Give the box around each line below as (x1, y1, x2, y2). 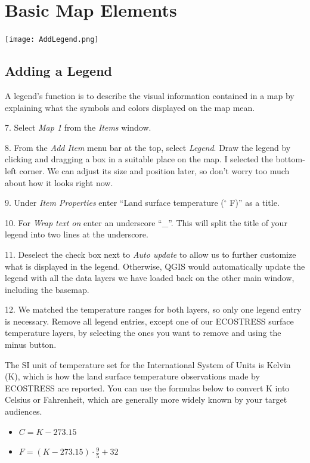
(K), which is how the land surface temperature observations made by (5, 370, 260, 382)
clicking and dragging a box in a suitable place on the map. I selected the (5, 153, 273, 165)
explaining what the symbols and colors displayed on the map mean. (5, 101, 255, 113)
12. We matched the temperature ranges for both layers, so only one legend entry (5, 303, 302, 316)
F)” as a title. (230, 196, 280, 209)
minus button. (5, 338, 57, 351)
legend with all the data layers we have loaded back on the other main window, (5, 271, 294, 284)
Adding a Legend (5, 61, 113, 80)
